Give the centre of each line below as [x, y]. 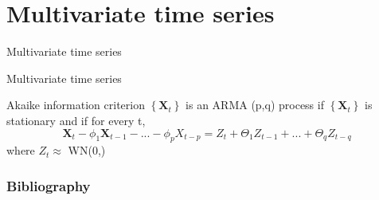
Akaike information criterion [76, 105]
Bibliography [49, 185]
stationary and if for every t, [76, 120]
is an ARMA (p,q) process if [255, 105]
